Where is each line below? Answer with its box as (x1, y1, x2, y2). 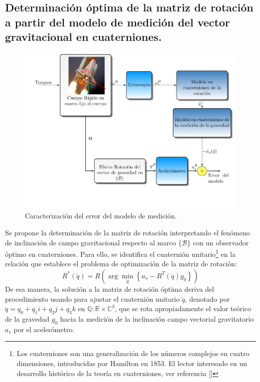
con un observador (193, 237, 249, 247)
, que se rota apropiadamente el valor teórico (115, 303, 252, 314)
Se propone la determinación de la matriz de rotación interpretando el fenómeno (5, 227, 250, 237)
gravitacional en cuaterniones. (5, 29, 162, 44)
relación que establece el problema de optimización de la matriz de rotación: (5, 258, 237, 269)
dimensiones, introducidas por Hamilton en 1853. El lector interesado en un (16, 358, 248, 368)
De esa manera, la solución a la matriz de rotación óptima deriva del (5, 283, 214, 294)
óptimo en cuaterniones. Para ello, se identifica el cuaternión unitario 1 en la (5, 247, 236, 259)
